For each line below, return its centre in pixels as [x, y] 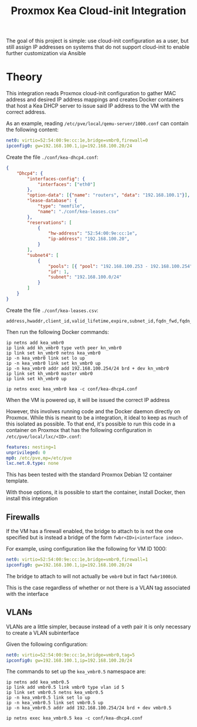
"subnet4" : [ [43, 255]
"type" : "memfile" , [61, 206]
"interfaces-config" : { [56, 179]
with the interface [27, 594]
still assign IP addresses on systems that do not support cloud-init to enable [98, 47]
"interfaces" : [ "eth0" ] [66, 184]
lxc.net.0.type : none [33, 463]
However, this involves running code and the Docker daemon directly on [93, 411]
